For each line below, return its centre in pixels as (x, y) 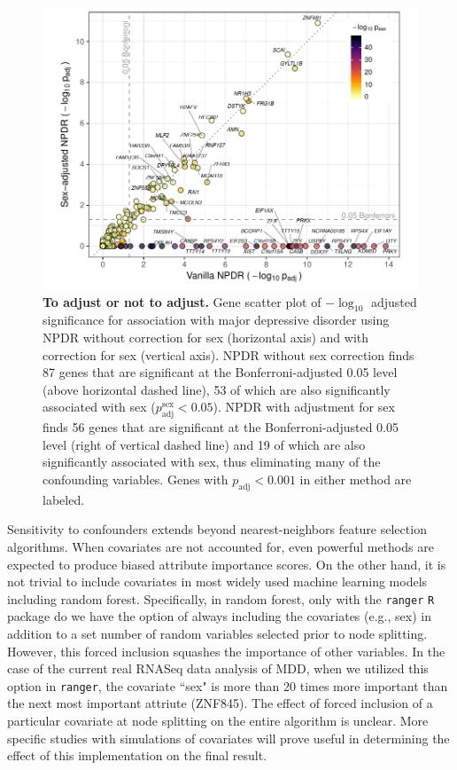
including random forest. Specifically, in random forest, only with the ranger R (221, 598)
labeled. (64, 499)
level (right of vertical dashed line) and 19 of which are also (204, 444)
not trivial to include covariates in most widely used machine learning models (217, 581)
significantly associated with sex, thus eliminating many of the (212, 462)
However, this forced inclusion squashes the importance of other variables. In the (226, 651)
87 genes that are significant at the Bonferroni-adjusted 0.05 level (220, 372)
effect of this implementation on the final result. (137, 755)
